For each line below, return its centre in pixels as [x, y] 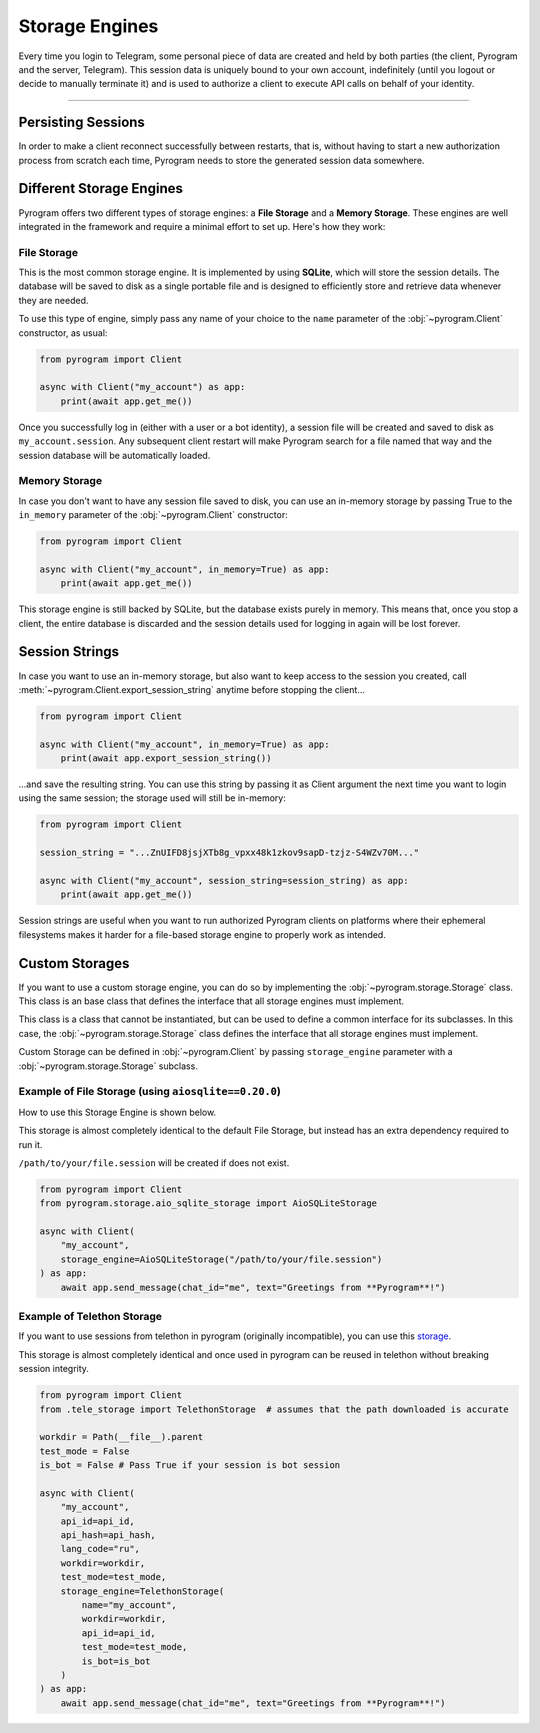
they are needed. [53, 300]
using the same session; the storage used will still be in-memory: [152, 798]
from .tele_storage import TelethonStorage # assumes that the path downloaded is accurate [274, 1409]
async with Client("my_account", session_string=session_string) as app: [224, 880]
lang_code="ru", [100, 1549]
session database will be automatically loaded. [114, 455]
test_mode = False [84, 1451]
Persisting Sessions [81, 122]
